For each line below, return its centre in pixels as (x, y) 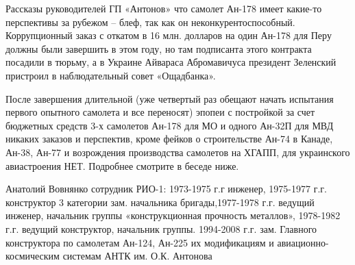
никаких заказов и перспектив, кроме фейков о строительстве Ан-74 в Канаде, (169, 139)
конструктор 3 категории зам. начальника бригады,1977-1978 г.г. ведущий (160, 202)
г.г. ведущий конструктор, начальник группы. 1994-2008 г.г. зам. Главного (161, 228)
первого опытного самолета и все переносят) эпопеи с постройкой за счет (160, 112)
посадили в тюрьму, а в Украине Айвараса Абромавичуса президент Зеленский (171, 62)
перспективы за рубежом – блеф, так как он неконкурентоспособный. (150, 22)
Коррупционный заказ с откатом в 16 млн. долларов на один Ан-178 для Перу (169, 35)
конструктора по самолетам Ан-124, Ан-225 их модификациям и (140, 242)
